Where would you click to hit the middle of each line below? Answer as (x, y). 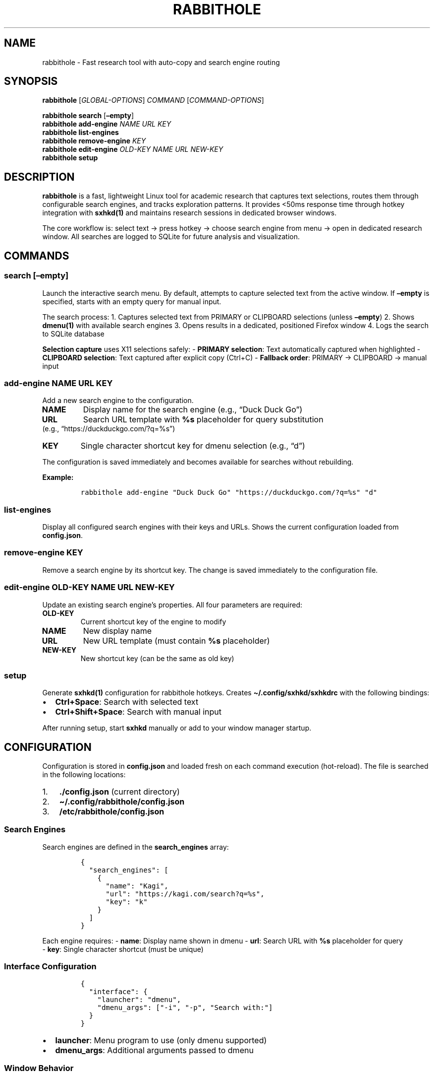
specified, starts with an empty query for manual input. (132, 301)
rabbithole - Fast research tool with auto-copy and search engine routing (161, 62)
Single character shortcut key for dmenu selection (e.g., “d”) (193, 446)
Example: (58, 477)
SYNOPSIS (31, 81)
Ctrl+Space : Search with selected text (127, 702)
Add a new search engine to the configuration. (118, 401)
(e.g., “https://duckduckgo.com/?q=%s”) (109, 429)
